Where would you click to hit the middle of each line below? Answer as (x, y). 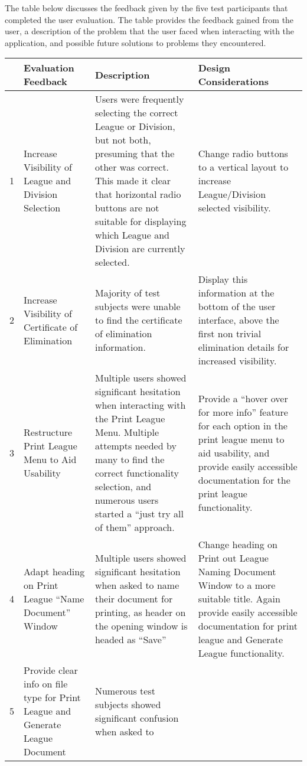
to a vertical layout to (243, 167)
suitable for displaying (141, 221)
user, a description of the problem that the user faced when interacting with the (150, 31)
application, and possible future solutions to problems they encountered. (135, 42)
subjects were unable (138, 307)
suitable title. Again (239, 599)
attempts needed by (135, 446)
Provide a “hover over (243, 398)
